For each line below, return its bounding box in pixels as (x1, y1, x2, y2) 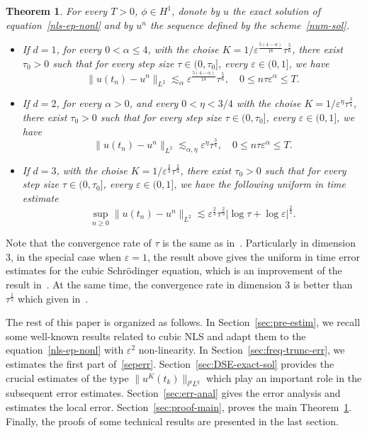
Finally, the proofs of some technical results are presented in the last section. (6, 413, 339, 428)
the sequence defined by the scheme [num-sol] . (150, 17, 349, 32)
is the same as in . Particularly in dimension (162, 235, 356, 250)
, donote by (171, 4, 220, 18)
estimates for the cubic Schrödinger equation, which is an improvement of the (6, 263, 342, 278)
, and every (129, 96, 179, 111)
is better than (293, 277, 353, 292)
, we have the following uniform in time (174, 176, 346, 191)
